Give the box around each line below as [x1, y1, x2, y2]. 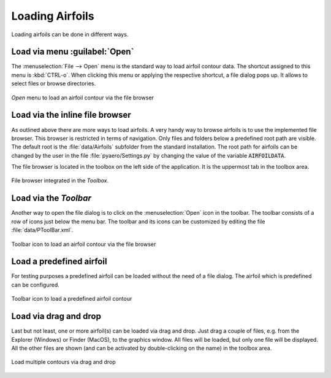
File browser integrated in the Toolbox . [11, 177, 109, 184]
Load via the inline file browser [11, 110, 131, 120]
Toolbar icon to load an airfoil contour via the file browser [11, 240, 156, 248]
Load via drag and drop [11, 311, 101, 322]
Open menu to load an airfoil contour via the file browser [11, 94, 154, 101]
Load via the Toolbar [11, 193, 92, 204]
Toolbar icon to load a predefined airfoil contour [11, 295, 132, 303]
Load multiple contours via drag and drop [11, 358, 116, 366]
